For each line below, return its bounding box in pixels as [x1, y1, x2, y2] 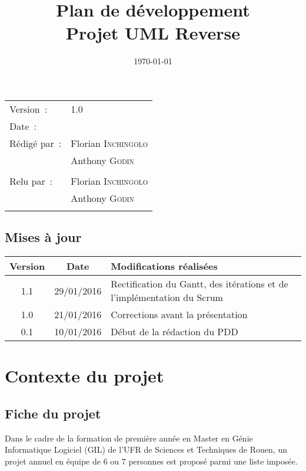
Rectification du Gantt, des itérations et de [111, 277, 288, 291]
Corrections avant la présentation [111, 308, 248, 322]
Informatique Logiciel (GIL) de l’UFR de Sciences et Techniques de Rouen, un [5, 443, 287, 456]
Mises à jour [5, 228, 82, 246]
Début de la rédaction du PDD [111, 325, 238, 339]
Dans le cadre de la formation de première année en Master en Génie [5, 431, 253, 444]
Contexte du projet [5, 364, 164, 388]
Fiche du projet [5, 404, 101, 422]
